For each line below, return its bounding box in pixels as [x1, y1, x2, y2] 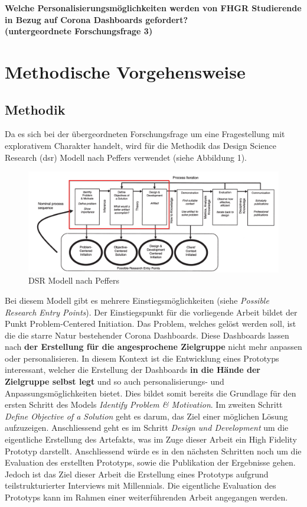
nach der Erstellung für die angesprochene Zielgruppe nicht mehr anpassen [5, 340, 302, 353]
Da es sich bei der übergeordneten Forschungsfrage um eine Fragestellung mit [5, 128, 285, 140]
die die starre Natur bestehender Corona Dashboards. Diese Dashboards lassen [5, 329, 289, 341]
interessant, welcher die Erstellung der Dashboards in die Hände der [5, 363, 260, 376]
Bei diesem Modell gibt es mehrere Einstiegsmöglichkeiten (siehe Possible [5, 294, 269, 306]
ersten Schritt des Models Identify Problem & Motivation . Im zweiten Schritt [5, 398, 283, 411]
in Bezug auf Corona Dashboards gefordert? [5, 13, 188, 25]
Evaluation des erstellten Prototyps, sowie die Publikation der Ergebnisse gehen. [5, 456, 296, 469]
